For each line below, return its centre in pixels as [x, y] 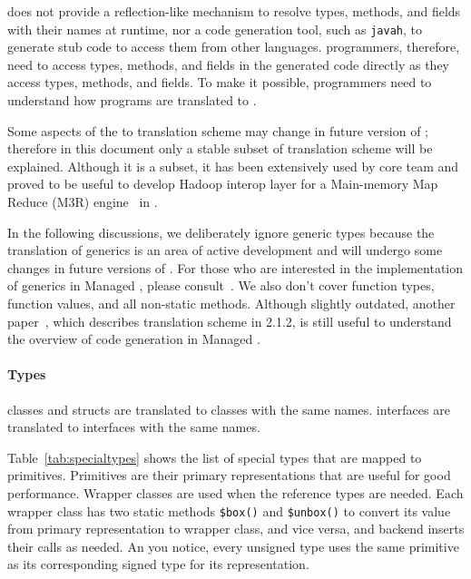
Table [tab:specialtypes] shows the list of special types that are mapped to [215, 457]
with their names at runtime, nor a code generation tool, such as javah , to [215, 29]
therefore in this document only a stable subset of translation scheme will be [220, 148]
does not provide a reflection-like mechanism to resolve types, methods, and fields [234, 11]
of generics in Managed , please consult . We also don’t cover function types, [221, 285]
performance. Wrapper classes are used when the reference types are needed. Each [235, 492]
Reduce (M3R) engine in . [83, 201]
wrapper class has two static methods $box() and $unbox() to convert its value [229, 510]
